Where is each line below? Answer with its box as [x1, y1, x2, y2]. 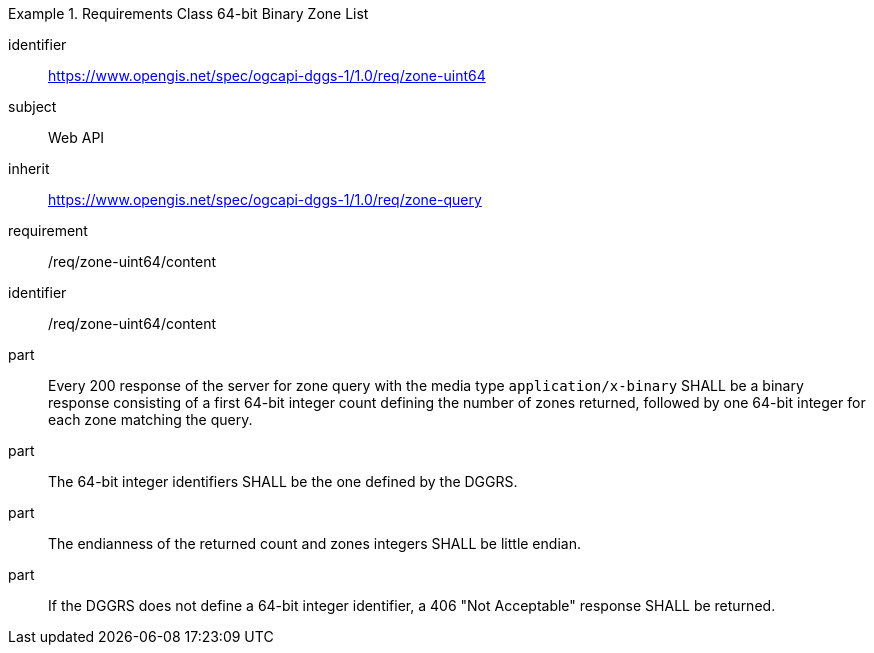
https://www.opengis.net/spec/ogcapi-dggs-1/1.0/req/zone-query [48, 191, 482, 208]
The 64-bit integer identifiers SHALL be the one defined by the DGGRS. [48, 473, 518, 490]
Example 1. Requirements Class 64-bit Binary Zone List [8, 5, 369, 22]
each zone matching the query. [48, 411, 253, 428]
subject [8, 98, 57, 115]
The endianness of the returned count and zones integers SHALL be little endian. [48, 535, 581, 552]
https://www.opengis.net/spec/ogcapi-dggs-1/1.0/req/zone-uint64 [48, 67, 486, 84]
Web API [48, 129, 105, 146]
